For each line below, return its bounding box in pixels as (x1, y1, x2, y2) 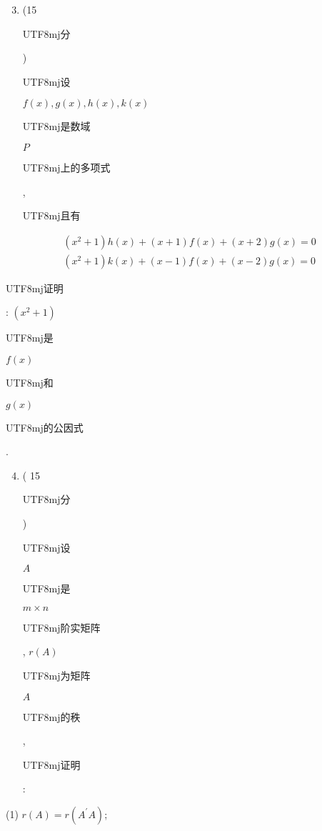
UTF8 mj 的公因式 (6, 419, 84, 434)
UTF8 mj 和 (6, 375, 54, 389)
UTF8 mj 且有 (22, 208, 81, 223)
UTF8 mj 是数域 (22, 119, 91, 134)
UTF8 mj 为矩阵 (22, 667, 91, 682)
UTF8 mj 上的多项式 (22, 159, 111, 174)
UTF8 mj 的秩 (22, 709, 81, 724)
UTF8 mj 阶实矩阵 (22, 619, 101, 635)
